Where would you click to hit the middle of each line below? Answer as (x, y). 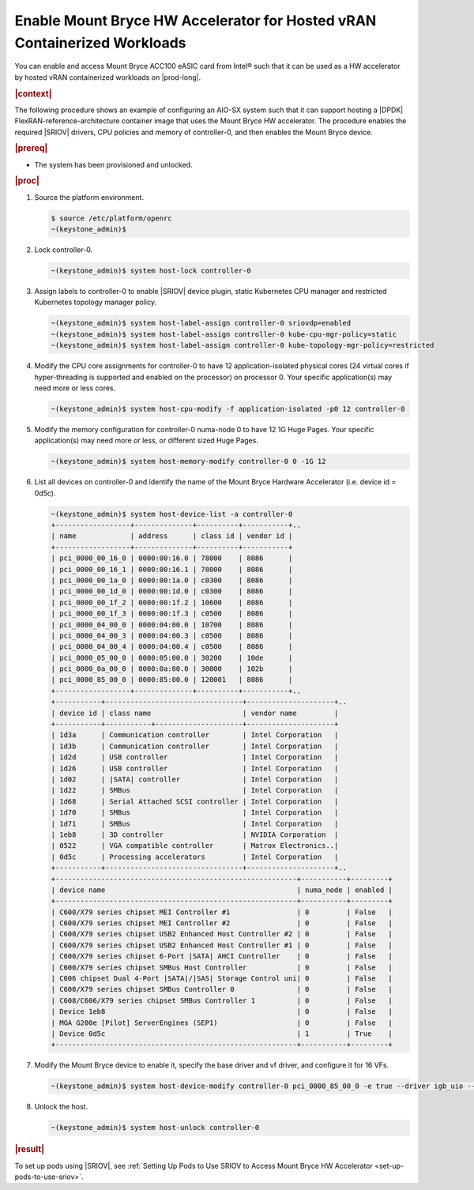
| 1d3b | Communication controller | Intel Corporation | (195, 746)
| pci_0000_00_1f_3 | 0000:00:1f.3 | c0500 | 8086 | (172, 614)
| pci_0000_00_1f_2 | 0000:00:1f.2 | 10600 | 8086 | (172, 602)
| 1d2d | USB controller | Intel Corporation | (195, 757)
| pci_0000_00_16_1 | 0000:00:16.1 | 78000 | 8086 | (172, 569)
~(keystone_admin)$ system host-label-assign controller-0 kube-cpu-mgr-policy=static (224, 334)
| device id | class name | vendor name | (195, 713)
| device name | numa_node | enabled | (222, 890)
